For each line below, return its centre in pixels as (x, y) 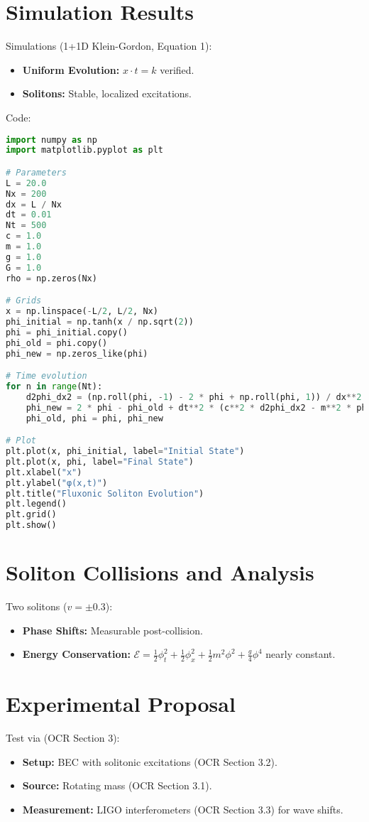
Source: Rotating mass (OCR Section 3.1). (117, 785)
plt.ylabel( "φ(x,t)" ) (57, 483)
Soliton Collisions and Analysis (160, 572)
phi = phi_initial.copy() (67, 332)
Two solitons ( (37, 606)
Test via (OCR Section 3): (63, 738)
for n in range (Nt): (54, 386)
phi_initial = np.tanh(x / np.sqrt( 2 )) (100, 321)
